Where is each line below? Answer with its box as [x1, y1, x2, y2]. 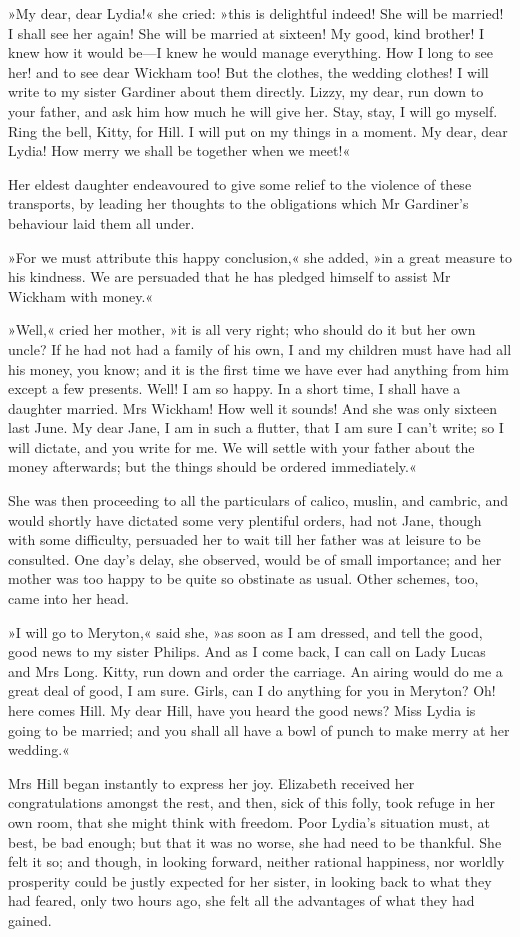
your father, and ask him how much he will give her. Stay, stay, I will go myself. [8, 100, 498, 121]
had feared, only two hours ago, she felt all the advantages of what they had [8, 890, 475, 911]
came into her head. [8, 588, 129, 609]
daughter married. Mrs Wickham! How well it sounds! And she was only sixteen [8, 397, 498, 418]
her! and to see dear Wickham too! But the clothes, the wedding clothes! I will [8, 61, 489, 82]
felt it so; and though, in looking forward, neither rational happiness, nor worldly [8, 851, 505, 872]
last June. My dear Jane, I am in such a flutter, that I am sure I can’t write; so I [8, 417, 504, 438]
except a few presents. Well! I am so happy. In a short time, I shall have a [8, 378, 461, 399]
